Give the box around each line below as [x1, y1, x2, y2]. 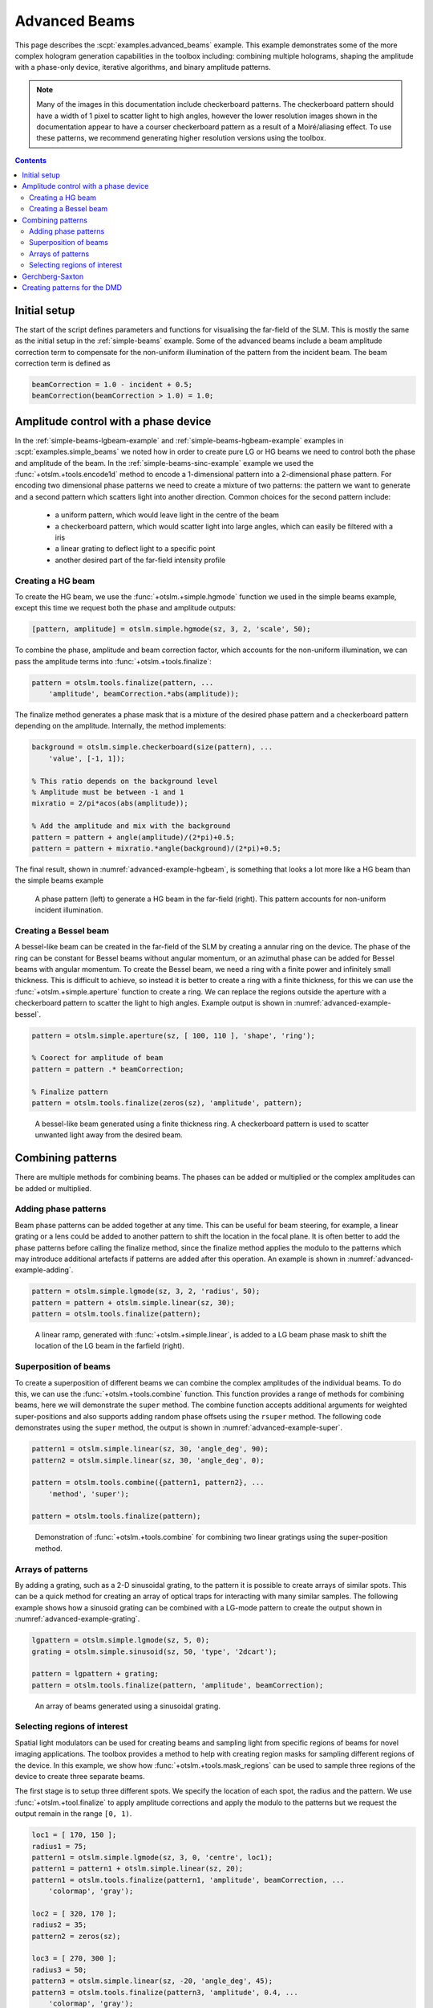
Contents [14, 155, 47, 165]
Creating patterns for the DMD [22, 282, 123, 292]
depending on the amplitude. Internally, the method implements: [14, 721, 226, 731]
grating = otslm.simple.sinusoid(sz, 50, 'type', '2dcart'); [31, 1647, 277, 1656]
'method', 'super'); [48, 1489, 130, 1498]
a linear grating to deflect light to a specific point [55, 544, 216, 553]
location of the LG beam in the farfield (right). [34, 1341, 184, 1351]
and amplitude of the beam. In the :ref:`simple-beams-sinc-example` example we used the [14, 458, 314, 467]
